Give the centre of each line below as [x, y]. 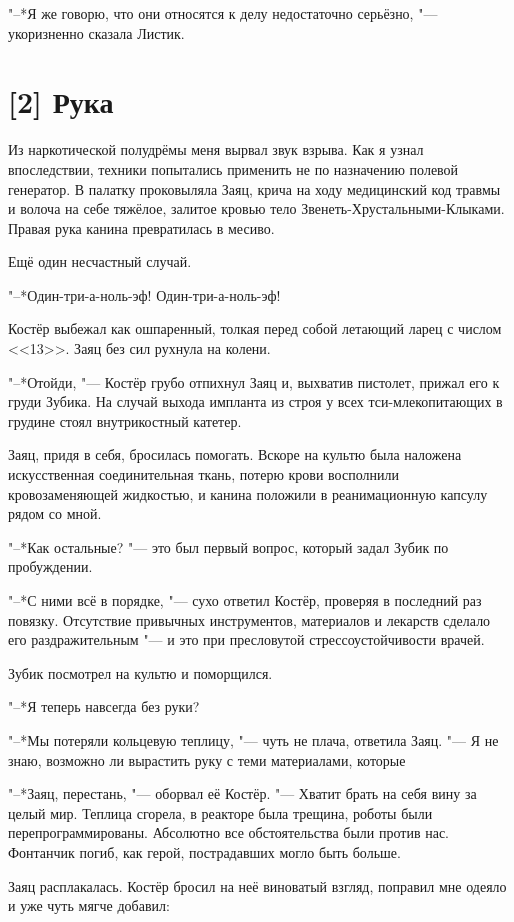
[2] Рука [61, 101]
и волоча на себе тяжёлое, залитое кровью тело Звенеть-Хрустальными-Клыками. [256, 208]
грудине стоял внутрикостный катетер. [125, 420]
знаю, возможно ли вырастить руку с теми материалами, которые [207, 759]
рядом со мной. [55, 513]
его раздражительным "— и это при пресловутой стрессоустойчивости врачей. [246, 639]
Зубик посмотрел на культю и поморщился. [140, 672]
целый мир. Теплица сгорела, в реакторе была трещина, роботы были [220, 812]
